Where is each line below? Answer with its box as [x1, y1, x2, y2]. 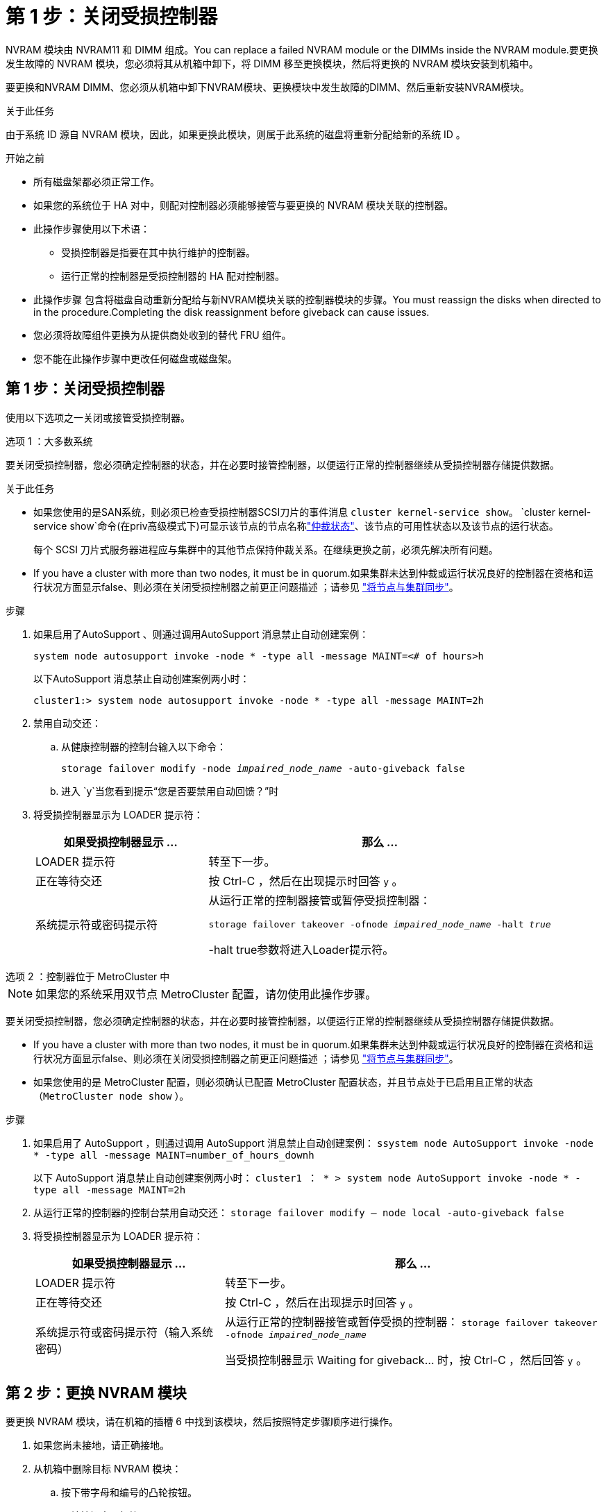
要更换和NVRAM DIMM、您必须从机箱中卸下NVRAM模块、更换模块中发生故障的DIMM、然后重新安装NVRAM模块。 [6, 81, 530, 93]
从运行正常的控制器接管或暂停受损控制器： [208, 893, 431, 907]
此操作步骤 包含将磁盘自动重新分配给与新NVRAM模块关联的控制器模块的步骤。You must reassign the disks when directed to [33, 293, 601, 305]
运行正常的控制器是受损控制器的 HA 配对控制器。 [61, 269, 285, 282]
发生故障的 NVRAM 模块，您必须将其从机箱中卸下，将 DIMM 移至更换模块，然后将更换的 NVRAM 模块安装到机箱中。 [6, 57, 539, 69]
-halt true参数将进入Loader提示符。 [208, 942, 394, 957]
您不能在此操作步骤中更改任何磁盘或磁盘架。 [33, 352, 237, 364]
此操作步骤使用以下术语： [33, 222, 150, 235]
